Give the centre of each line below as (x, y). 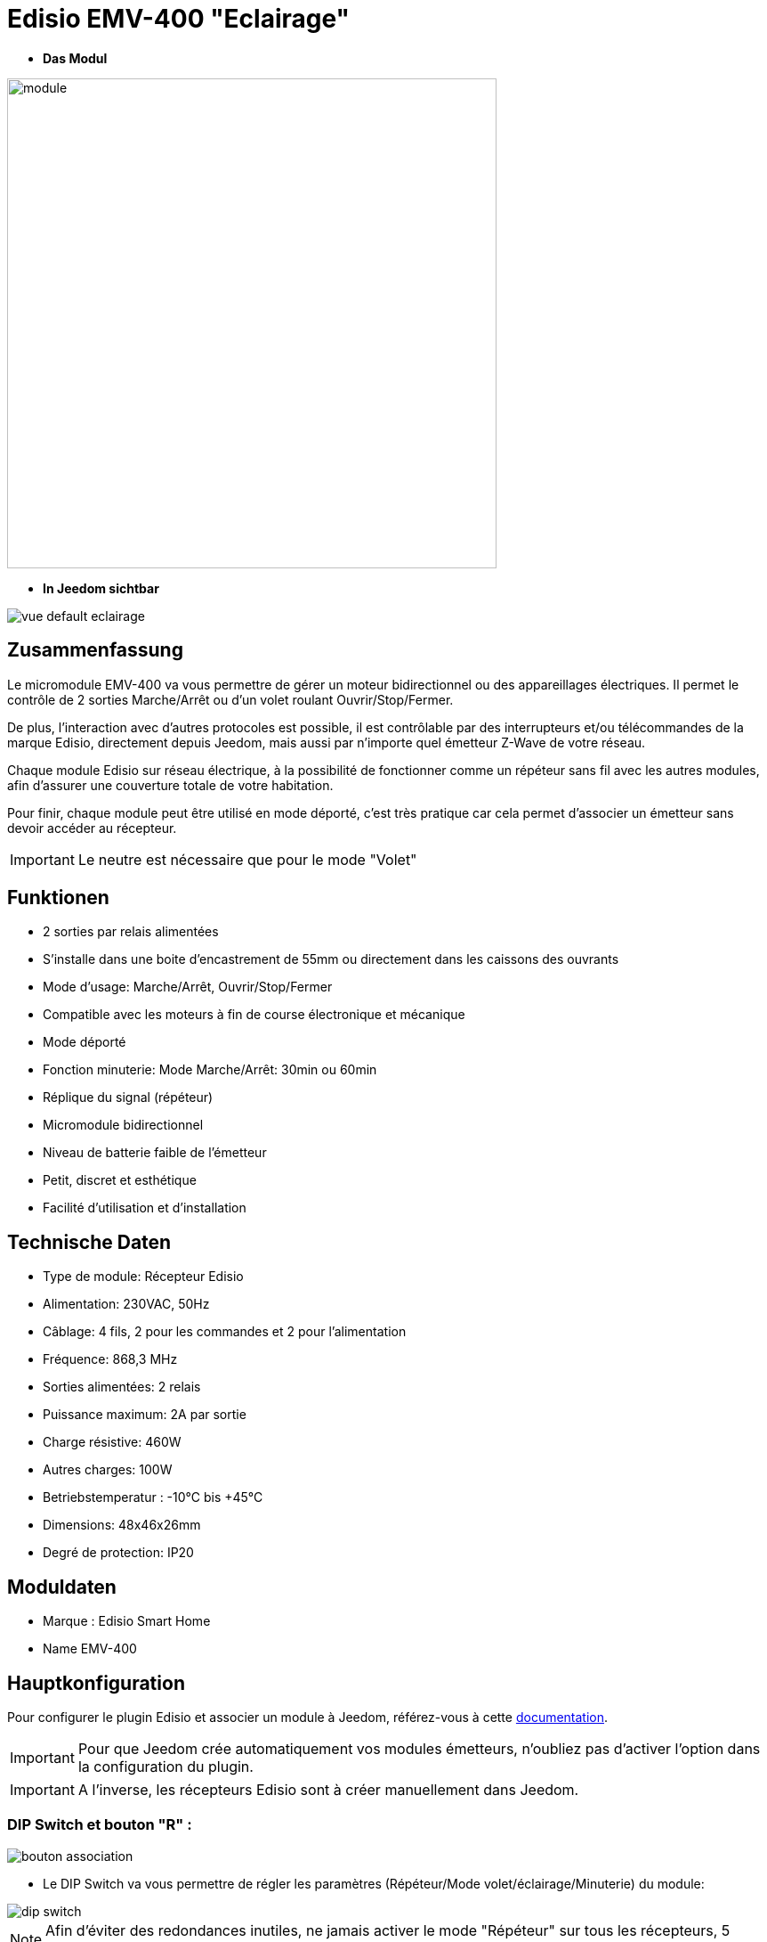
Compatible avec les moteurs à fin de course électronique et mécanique (254, 1015)
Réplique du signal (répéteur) (128, 1097)
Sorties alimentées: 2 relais (122, 1387)
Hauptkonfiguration (96, 1683)
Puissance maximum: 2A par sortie (145, 1415)
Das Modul (75, 58)
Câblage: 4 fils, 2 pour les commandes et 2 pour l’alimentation (225, 1332)
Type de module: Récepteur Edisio (143, 1277)
